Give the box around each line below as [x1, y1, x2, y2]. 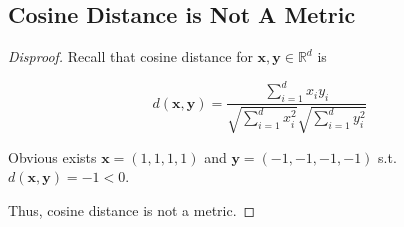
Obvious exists [8, 146, 97, 167]
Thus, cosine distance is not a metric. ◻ [8, 199, 256, 220]
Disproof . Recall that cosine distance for [8, 46, 253, 67]
